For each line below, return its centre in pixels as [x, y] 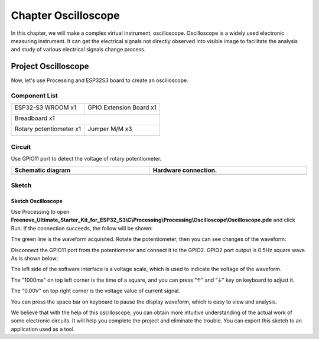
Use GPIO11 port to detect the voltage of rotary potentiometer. [86, 159]
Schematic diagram [43, 170]
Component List [35, 96]
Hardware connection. [185, 170]
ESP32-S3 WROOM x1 [45, 107]
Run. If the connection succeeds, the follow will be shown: [82, 228]
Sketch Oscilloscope [37, 201]
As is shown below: [35, 258]
